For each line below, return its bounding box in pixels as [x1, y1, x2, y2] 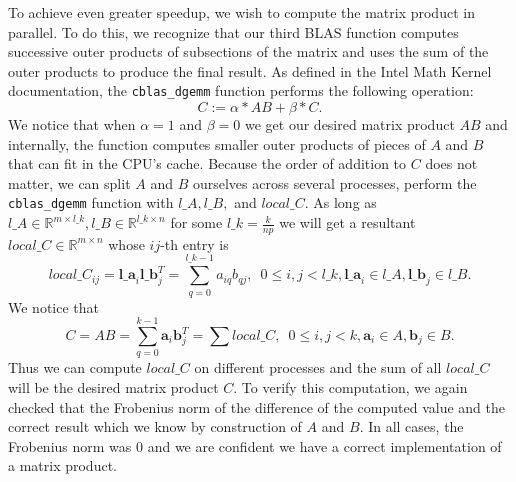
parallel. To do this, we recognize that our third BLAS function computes [8, 21, 459, 42]
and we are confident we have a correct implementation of [147, 435, 502, 456]
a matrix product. [8, 455, 117, 476]
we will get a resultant [279, 212, 416, 233]
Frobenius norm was [8, 435, 132, 456]
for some [170, 212, 223, 233]
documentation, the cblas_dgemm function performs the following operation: [8, 80, 474, 101]
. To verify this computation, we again [233, 376, 468, 397]
